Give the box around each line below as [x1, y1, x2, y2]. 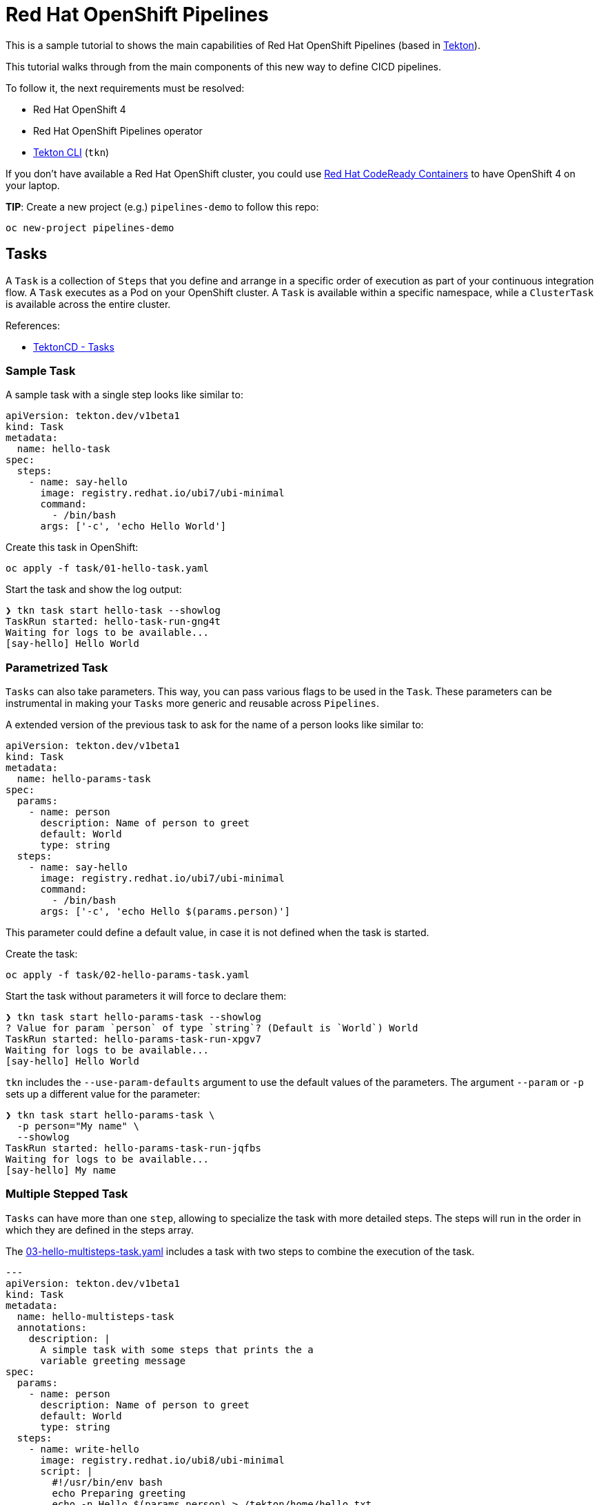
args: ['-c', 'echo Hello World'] [40, 521, 227, 532]
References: [6, 319, 60, 331]
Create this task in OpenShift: [6, 541, 139, 554]
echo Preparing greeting [52, 1487, 186, 1499]
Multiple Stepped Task [6, 1187, 128, 1201]
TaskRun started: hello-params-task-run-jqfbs [6, 1143, 261, 1154]
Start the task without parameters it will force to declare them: [6, 990, 287, 1002]
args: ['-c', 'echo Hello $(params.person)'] [40, 906, 291, 917]
